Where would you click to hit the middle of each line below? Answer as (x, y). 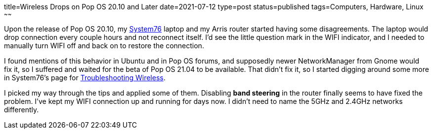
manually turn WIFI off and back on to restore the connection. (104, 46)
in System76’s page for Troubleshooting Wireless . (85, 78)
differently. (22, 110)
